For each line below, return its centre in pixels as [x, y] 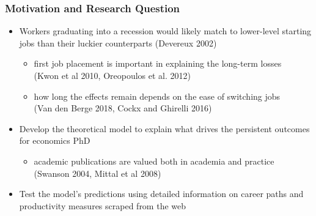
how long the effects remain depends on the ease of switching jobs [157, 96]
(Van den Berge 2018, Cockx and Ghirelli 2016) [123, 108]
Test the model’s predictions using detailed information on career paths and [161, 194]
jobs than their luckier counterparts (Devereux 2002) [118, 43]
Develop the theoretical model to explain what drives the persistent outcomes [164, 128]
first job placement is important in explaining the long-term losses [158, 63]
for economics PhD [55, 140]
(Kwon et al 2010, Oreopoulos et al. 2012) [112, 75]
